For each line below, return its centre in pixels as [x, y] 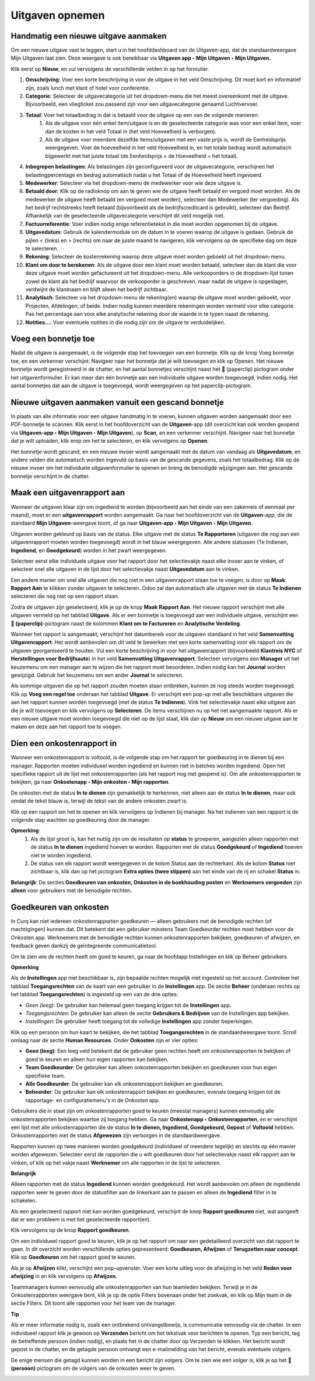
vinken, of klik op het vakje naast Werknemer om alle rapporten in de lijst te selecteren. [116, 1163]
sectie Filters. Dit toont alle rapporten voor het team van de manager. [94, 1303]
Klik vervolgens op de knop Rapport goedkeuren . [71, 1230]
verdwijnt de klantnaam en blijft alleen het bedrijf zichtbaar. [96, 289]
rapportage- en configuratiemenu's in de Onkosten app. [93, 1100]
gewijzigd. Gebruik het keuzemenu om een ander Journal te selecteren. [97, 675]
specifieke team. [45, 1076]
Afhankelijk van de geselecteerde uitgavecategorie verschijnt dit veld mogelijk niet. [125, 216]
